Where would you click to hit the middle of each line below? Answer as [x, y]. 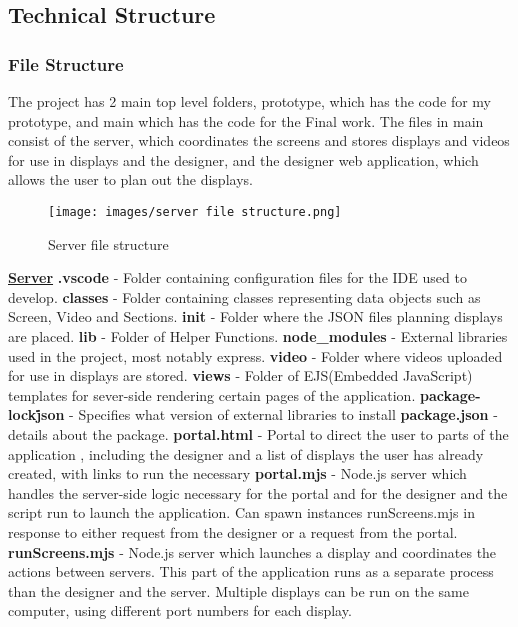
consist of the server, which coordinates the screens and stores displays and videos [259, 140]
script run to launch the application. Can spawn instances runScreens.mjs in [241, 512]
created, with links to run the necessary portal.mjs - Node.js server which [237, 473]
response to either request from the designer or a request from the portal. [233, 531]
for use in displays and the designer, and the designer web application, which [243, 159]
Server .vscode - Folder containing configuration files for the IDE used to [237, 277]
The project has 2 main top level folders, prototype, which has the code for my [249, 101]
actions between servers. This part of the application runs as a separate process [251, 571]
